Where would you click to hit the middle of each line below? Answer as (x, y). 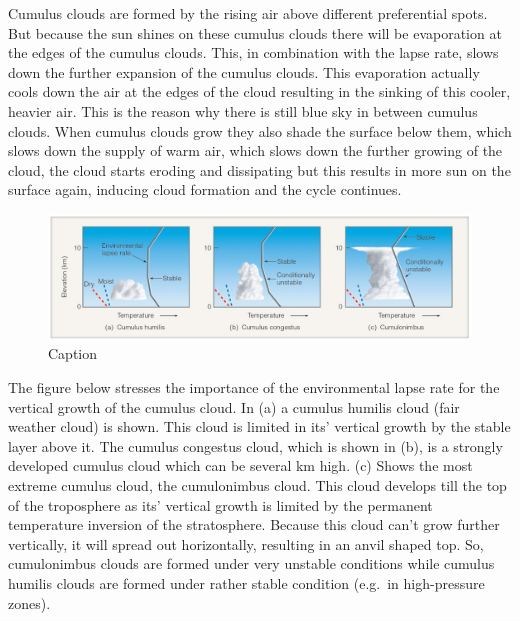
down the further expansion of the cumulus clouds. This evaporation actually (244, 71)
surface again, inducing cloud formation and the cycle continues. (205, 189)
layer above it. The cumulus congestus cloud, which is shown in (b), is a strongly (255, 445)
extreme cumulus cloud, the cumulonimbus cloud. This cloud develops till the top (257, 484)
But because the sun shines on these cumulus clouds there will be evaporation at (255, 32)
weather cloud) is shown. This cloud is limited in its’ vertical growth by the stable (259, 426)
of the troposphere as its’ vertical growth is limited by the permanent (220, 504)
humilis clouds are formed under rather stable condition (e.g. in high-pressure (246, 582)
